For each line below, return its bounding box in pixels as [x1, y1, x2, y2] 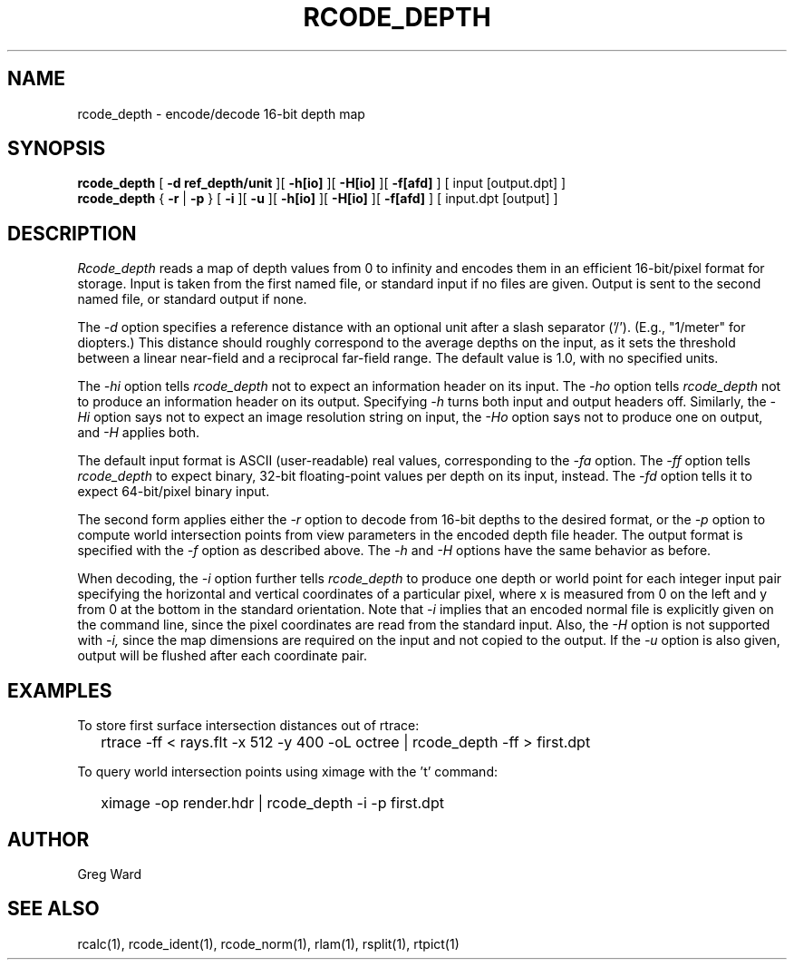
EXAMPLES [7, 679, 112, 702]
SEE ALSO [7, 897, 100, 921]
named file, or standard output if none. [77, 291, 307, 308]
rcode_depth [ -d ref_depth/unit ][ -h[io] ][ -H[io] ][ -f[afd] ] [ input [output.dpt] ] [77, 175, 566, 191]
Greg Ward [77, 865, 142, 882]
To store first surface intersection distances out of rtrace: [77, 718, 420, 734]
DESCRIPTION [7, 221, 137, 245]
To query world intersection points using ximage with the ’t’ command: [77, 764, 498, 780]
